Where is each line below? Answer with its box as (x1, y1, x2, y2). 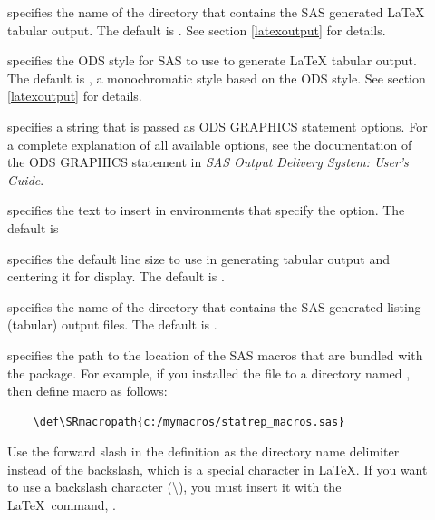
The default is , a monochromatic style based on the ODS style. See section (7, 68, 426, 87)
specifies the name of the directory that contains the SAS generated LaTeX (7, 3, 425, 21)
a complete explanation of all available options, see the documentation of (7, 134, 412, 153)
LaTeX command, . (7, 495, 116, 515)
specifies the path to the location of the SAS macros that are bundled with (7, 345, 423, 364)
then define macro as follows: (7, 381, 168, 400)
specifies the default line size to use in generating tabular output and (7, 249, 390, 268)
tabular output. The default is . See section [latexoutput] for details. (7, 20, 386, 39)
